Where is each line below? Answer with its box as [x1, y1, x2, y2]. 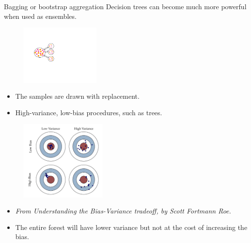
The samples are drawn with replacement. [15, 91, 140, 101]
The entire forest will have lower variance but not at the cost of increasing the [15, 222, 248, 232]
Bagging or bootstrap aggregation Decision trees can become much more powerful [4, 1, 247, 11]
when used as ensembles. [4, 11, 77, 21]
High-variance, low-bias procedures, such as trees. [15, 107, 162, 117]
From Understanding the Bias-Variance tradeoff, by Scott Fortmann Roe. [15, 206, 231, 216]
